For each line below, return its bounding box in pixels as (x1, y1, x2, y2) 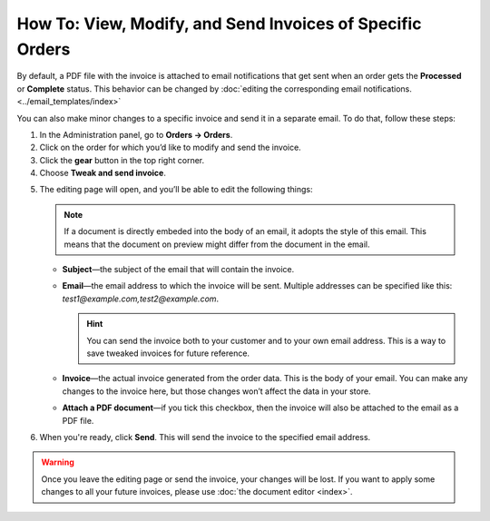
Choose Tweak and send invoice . (39, 168, 167, 179)
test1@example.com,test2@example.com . (62, 293, 220, 304)
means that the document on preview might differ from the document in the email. (64, 239, 371, 250)
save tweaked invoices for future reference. (86, 348, 250, 359)
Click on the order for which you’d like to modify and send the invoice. (39, 142, 301, 153)
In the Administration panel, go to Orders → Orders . (39, 129, 233, 140)
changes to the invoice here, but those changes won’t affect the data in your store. (62, 386, 371, 397)
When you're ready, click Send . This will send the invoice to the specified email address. (39, 431, 371, 442)
